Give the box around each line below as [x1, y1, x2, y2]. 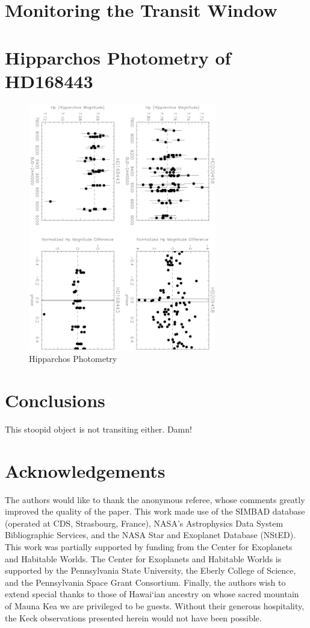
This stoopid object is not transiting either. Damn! [5, 422, 192, 435]
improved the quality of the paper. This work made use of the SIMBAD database [5, 505, 305, 518]
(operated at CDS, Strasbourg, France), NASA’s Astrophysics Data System [5, 516, 284, 529]
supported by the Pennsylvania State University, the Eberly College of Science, [5, 564, 296, 577]
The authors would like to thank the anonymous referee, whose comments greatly [5, 493, 305, 506]
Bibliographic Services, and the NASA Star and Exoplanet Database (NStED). [5, 528, 296, 541]
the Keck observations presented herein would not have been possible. [5, 611, 262, 624]
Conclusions [5, 387, 105, 412]
